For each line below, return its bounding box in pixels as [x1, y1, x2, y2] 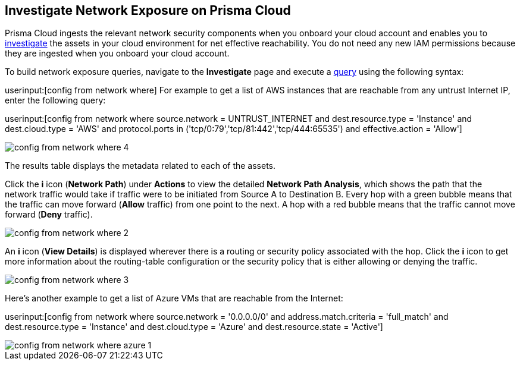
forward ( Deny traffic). [5, 209, 93, 220]
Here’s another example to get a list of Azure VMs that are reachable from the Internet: [5, 293, 343, 304]
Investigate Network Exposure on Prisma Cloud [5, 3, 291, 18]
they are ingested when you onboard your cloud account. [5, 48, 230, 59]
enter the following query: [5, 95, 106, 106]
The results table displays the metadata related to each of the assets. [5, 161, 276, 171]
